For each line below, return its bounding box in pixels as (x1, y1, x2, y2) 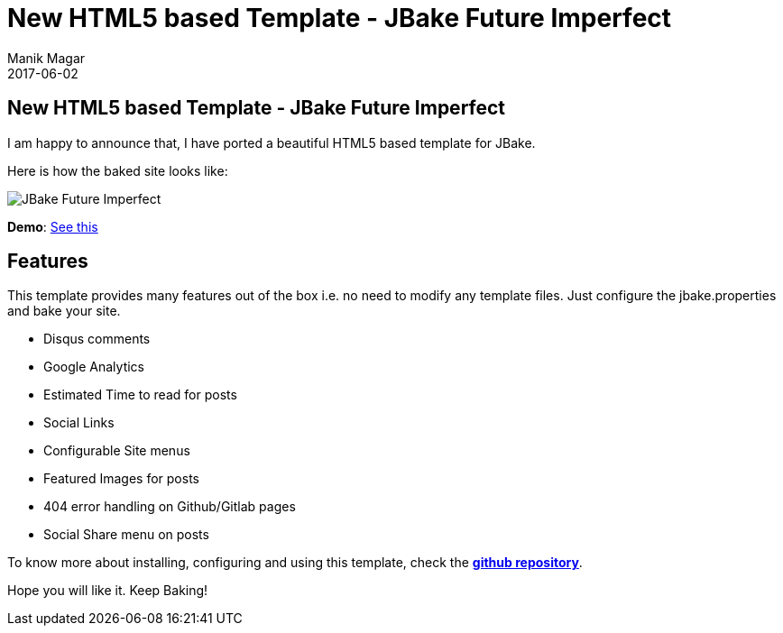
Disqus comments (43, 331, 151, 347)
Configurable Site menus (43, 443, 190, 459)
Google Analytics (43, 359, 144, 375)
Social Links (43, 415, 115, 431)
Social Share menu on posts (43, 527, 209, 543)
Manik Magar (7, 50, 86, 66)
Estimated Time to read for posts (43, 387, 237, 403)
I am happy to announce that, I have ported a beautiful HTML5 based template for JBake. (7, 134, 536, 151)
